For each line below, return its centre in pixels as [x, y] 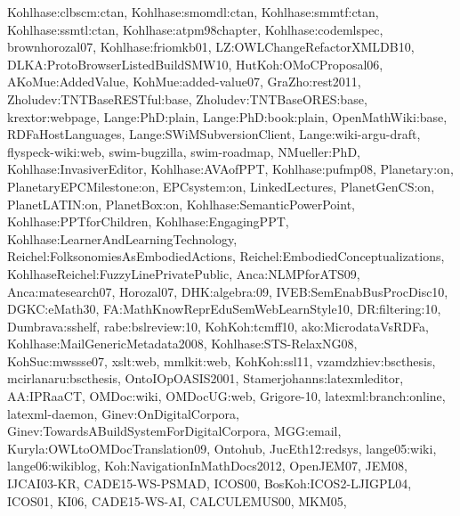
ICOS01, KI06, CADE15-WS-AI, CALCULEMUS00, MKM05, [177, 500]
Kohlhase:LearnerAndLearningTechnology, [122, 238]
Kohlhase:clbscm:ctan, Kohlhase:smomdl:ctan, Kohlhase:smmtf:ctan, [193, 12]
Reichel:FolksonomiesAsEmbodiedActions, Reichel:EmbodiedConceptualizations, [226, 256]
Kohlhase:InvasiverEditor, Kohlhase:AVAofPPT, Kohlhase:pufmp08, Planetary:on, [230, 169]
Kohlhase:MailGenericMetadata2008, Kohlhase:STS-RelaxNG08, [182, 344]
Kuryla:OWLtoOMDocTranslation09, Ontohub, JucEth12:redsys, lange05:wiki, [222, 448]
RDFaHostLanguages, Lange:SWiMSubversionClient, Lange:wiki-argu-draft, [214, 134]
